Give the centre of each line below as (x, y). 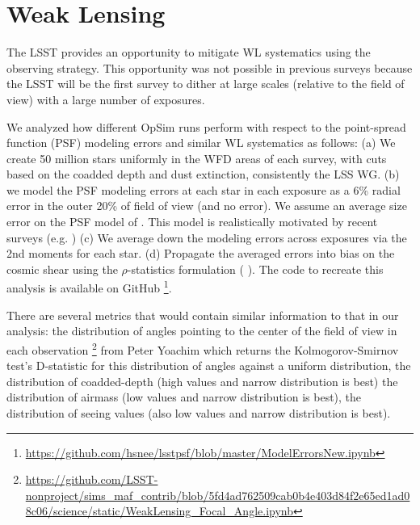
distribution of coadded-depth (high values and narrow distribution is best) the (202, 381)
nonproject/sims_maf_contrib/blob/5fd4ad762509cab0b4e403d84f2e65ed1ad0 (218, 495)
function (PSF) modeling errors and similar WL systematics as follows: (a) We (201, 143)
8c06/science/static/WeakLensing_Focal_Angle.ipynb (159, 511)
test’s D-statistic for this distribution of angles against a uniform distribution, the (209, 365)
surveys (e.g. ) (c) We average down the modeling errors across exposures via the (207, 237)
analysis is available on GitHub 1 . (89, 287)
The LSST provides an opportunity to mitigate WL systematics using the (189, 52)
